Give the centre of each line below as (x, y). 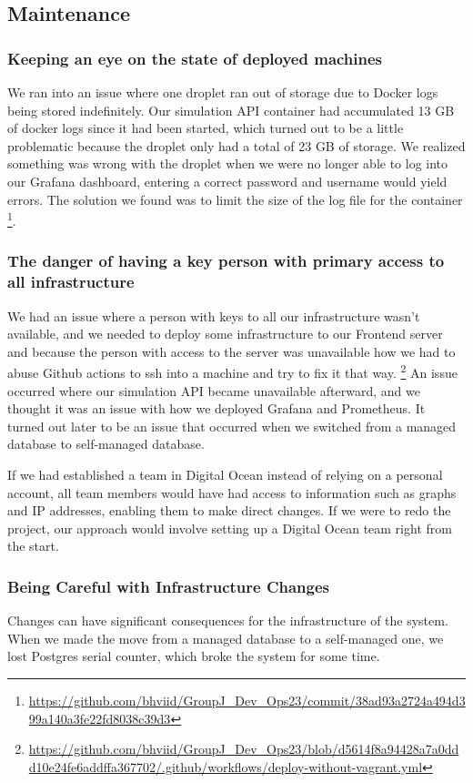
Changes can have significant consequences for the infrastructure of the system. (228, 620)
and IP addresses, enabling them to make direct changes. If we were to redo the (229, 510)
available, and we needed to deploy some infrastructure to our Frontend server (225, 334)
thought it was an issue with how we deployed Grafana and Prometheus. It (216, 408)
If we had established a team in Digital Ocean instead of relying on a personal (225, 474)
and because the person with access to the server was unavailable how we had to (231, 351)
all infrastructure (71, 282)
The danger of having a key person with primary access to (226, 261)
